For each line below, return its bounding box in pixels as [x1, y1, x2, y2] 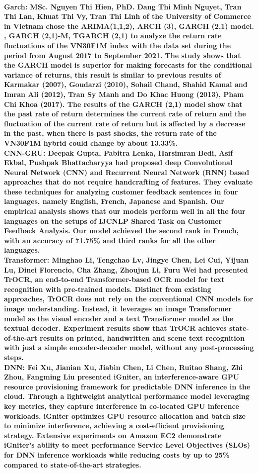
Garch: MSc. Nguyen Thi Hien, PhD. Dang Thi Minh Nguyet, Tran [4, 1, 242, 11]
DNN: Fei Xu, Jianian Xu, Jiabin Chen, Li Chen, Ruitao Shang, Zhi [4, 362, 243, 372]
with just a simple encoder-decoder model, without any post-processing [4, 342, 254, 353]
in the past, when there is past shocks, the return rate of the [4, 128, 217, 138]
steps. [4, 352, 24, 362]
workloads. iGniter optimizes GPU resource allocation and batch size [4, 410, 246, 421]
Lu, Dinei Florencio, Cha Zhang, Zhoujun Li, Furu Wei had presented [4, 264, 248, 275]
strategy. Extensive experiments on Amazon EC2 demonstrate [4, 430, 222, 440]
